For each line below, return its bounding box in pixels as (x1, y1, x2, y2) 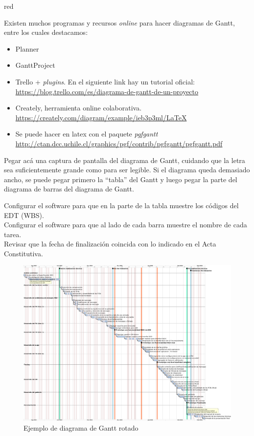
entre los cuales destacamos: (4, 27, 88, 37)
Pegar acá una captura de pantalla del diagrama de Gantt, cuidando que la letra (4, 155, 245, 165)
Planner (15, 43, 39, 54)
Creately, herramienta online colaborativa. (15, 103, 142, 113)
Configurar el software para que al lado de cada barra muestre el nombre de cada (4, 219, 247, 230)
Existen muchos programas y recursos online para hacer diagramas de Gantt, (4, 17, 235, 27)
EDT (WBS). (4, 210, 44, 220)
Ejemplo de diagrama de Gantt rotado (23, 422, 139, 433)
